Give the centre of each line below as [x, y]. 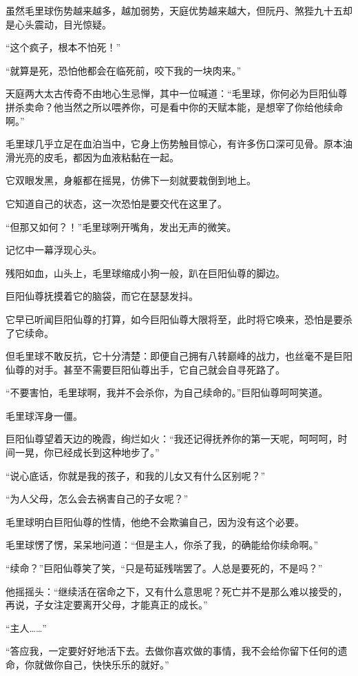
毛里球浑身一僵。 [44, 415]
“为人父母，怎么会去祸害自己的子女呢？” [97, 499]
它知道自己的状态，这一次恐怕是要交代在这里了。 [116, 203]
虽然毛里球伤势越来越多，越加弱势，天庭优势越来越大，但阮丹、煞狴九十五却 [179, 10]
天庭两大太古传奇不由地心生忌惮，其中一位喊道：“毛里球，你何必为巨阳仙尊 [177, 93]
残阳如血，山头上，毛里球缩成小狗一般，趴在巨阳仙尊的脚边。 [145, 273]
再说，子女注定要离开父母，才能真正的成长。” [107, 605]
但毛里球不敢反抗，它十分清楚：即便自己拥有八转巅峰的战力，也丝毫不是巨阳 [179, 356]
